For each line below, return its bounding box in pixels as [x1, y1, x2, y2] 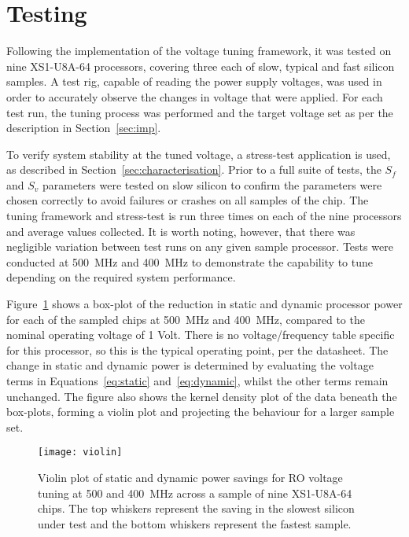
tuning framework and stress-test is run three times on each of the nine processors [6, 208, 402, 224]
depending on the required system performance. [6, 269, 236, 285]
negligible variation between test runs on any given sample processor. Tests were [6, 238, 393, 255]
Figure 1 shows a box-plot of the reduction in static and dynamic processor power [6, 296, 403, 312]
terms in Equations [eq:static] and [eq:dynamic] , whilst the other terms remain [6, 373, 389, 388]
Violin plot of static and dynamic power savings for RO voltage [38, 469, 343, 486]
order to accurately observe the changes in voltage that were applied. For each [6, 88, 383, 105]
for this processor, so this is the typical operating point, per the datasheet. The [6, 341, 389, 358]
